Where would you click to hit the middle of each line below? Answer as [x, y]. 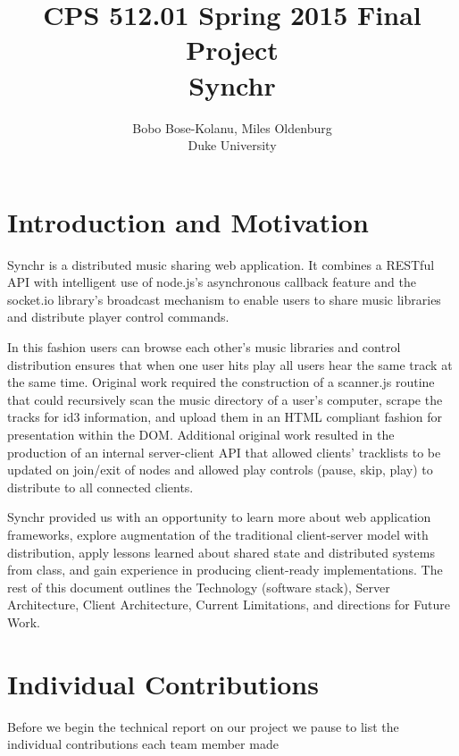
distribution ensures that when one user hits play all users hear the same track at [230, 364]
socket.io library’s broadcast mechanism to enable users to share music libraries [224, 299]
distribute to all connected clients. [100, 487]
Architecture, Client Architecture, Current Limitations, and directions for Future [229, 605]
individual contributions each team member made [143, 744]
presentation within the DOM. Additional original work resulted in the [201, 434]
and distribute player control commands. [118, 317]
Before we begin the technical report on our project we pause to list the [203, 726]
